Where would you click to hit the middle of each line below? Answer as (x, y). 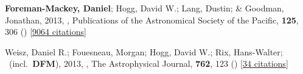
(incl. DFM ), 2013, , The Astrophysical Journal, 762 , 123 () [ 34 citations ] (148, 63)
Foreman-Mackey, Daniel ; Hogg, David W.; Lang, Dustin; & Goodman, (145, 8)
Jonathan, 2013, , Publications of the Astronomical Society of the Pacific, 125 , (152, 20)
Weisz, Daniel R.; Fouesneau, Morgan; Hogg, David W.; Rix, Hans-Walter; (144, 51)
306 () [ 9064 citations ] (46, 32)
